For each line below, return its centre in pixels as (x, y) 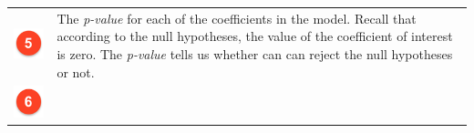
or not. (76, 72)
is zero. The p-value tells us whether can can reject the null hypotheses (255, 53)
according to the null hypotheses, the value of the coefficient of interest (255, 36)
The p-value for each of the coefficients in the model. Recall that (237, 18)
